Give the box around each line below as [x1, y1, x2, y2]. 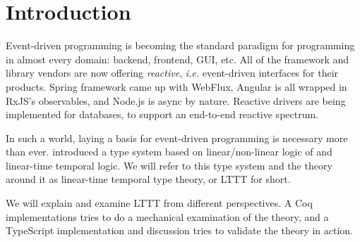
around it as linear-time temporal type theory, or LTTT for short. [6, 172, 291, 186]
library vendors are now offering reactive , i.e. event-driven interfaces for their [6, 65, 339, 80]
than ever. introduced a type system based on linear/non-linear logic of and [6, 144, 332, 159]
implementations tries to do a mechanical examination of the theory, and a [6, 209, 329, 224]
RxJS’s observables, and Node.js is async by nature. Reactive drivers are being [6, 93, 346, 108]
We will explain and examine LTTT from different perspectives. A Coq [6, 196, 313, 210]
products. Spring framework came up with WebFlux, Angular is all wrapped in [6, 79, 347, 94]
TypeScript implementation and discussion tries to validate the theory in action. [6, 223, 353, 238]
